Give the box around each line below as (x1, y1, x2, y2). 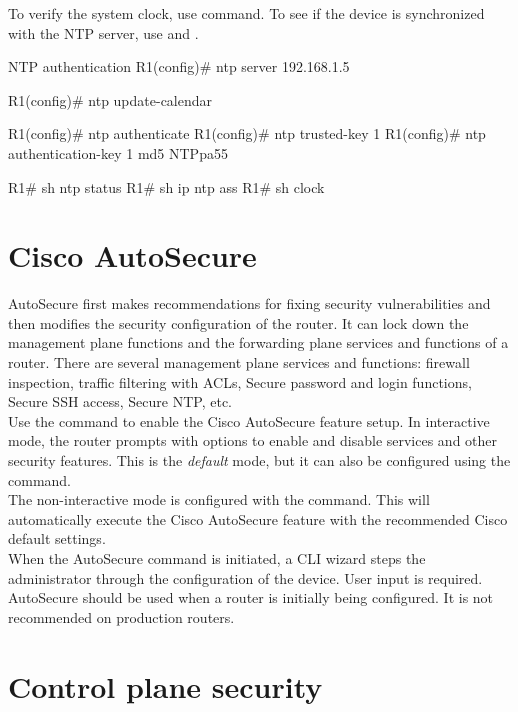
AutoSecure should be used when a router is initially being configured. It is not (8, 587, 494, 608)
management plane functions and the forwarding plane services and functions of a (8, 332, 509, 353)
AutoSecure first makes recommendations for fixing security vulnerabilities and (8, 293, 491, 314)
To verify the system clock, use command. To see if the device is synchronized (8, 3, 485, 23)
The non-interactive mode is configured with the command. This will (8, 489, 430, 510)
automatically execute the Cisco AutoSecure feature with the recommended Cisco (8, 508, 508, 529)
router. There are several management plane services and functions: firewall (8, 352, 470, 373)
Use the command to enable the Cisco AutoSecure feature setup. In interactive (8, 410, 490, 431)
